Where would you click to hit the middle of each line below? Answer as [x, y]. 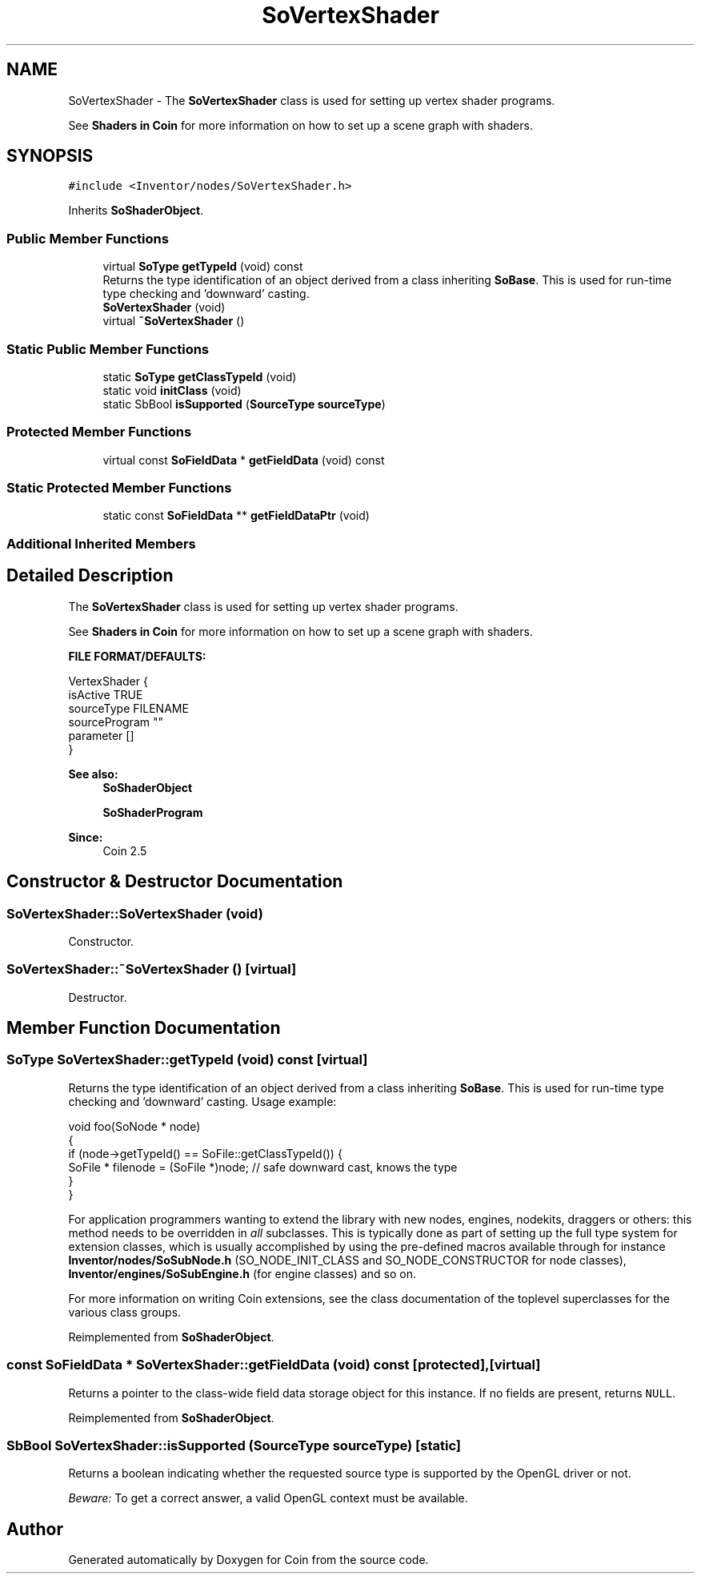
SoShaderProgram [153, 812]
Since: [86, 837]
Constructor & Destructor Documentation [175, 882]
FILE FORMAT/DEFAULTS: [137, 656]
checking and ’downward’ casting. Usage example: [202, 1101]
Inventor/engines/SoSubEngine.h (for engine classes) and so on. [242, 1273]
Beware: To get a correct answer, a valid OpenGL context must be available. [268, 1498]
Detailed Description [90, 576]
